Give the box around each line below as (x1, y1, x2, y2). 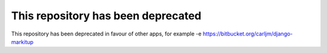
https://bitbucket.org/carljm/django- (203, 30, 293, 37)
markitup (11, 38, 34, 45)
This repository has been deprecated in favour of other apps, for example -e (11, 30, 202, 37)
